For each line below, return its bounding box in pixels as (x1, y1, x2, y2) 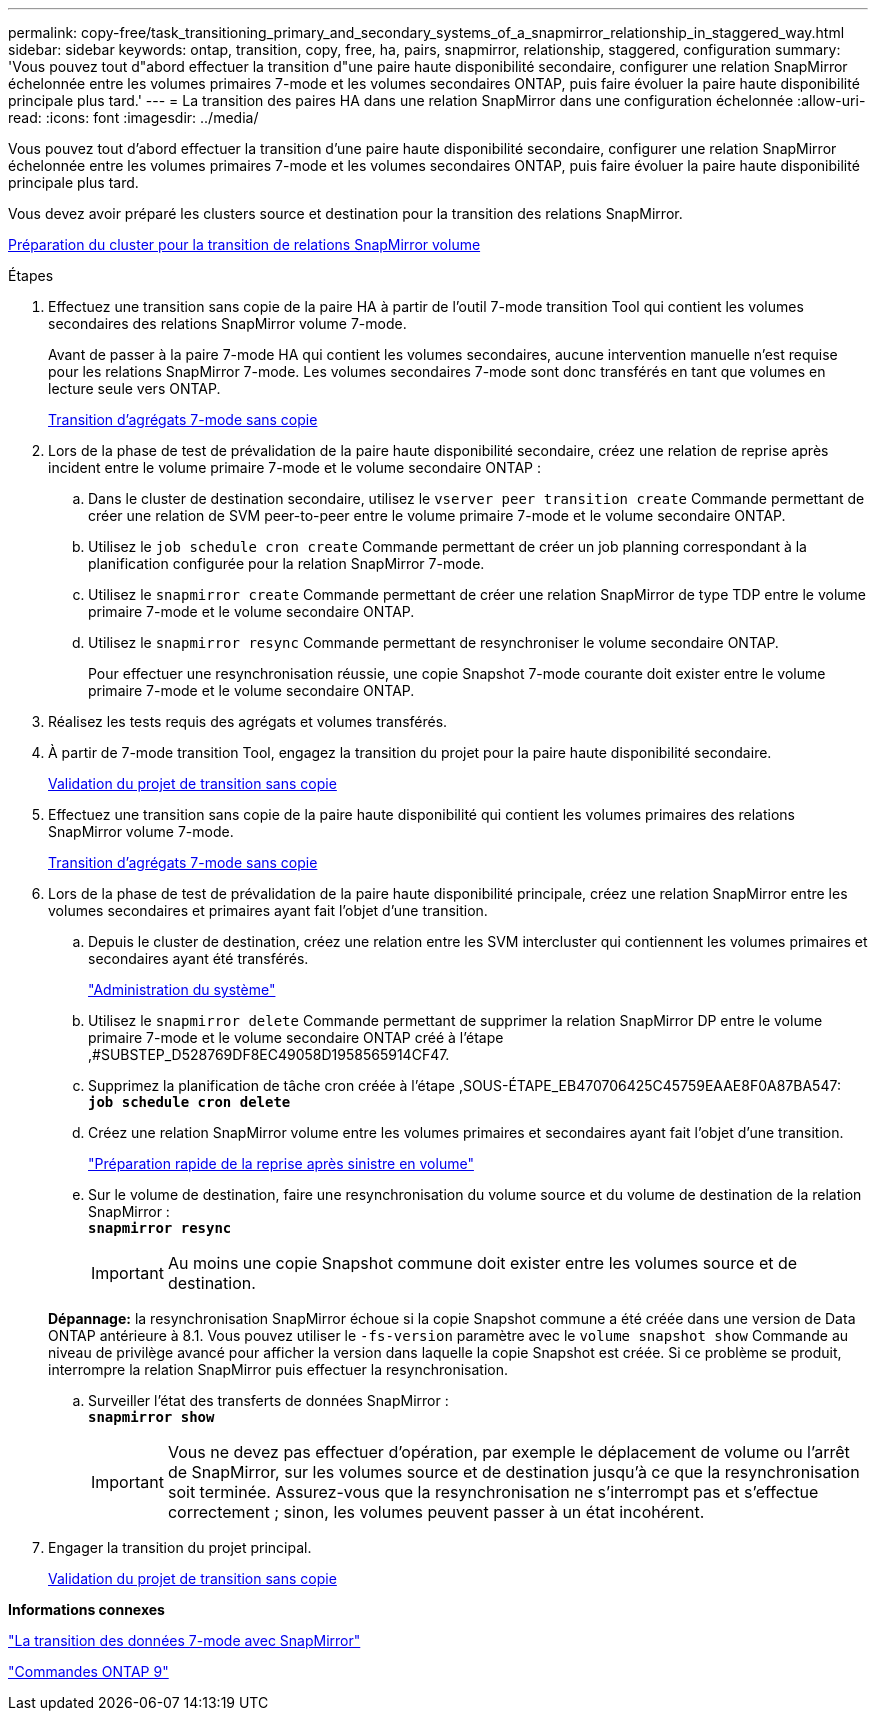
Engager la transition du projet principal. (48, 1539, 312, 1556)
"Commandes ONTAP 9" (8, 1663, 169, 1680)
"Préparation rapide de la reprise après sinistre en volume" (88, 1155, 474, 1172)
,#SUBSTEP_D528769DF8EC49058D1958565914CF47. (88, 1046, 450, 1063)
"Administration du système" (88, 981, 276, 998)
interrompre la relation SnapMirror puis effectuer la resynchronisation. (48, 1361, 508, 1378)
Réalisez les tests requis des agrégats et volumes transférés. (48, 713, 448, 730)
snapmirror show (88, 1409, 215, 1425)
